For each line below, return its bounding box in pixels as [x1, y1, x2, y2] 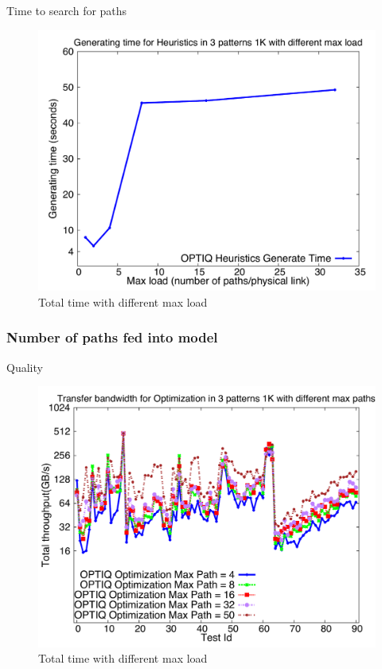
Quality [6, 358, 43, 375]
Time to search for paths [6, 2, 127, 18]
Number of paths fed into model [6, 327, 218, 347]
